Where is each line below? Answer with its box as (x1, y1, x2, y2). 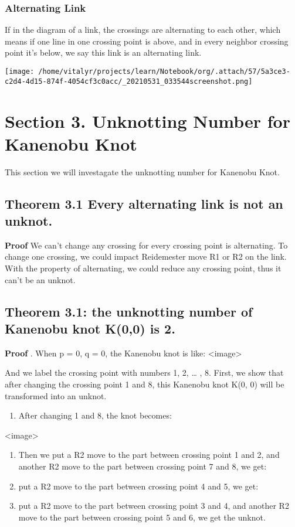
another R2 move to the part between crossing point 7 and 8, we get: (18, 460, 267, 472)
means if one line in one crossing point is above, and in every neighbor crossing (5, 35, 289, 47)
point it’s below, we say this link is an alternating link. (5, 46, 202, 59)
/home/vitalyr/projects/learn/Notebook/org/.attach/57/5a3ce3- (38, 67, 290, 76)
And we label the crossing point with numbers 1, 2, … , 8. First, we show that (5, 366, 284, 379)
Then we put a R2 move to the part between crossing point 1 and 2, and (18, 448, 280, 461)
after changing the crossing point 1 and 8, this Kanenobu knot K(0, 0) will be (5, 378, 284, 390)
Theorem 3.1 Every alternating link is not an (5, 194, 283, 212)
